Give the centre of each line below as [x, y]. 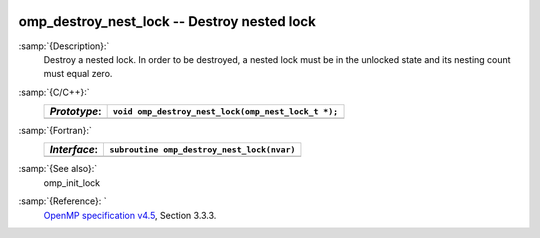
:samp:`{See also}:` [58, 169]
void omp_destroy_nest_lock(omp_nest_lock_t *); [225, 111]
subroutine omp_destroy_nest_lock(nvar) [202, 149]
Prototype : [75, 112]
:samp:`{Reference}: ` [62, 201]
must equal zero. [78, 74]
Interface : [74, 150]
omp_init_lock [72, 182]
